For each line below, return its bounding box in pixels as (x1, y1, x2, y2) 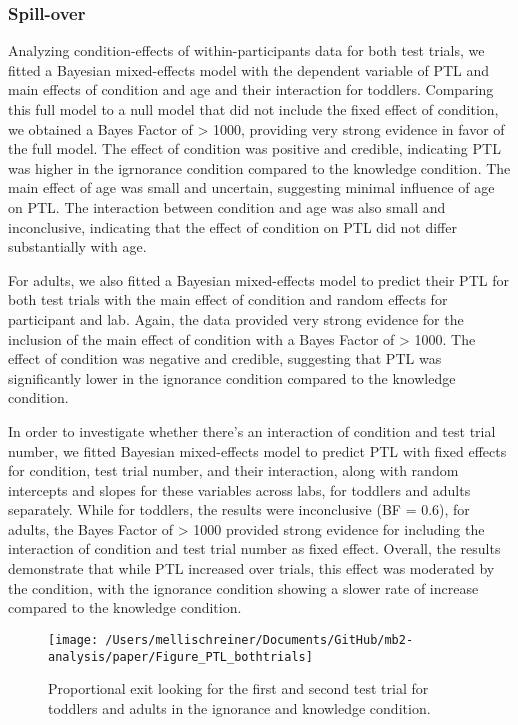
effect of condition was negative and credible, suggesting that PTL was (8, 348, 442, 369)
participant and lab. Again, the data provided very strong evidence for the (8, 308, 464, 329)
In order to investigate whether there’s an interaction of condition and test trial (8, 420, 496, 441)
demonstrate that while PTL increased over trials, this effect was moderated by (8, 558, 495, 579)
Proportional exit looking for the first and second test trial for (48, 678, 429, 699)
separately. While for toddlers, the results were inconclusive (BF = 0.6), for (8, 499, 470, 520)
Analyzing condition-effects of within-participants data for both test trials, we (8, 40, 485, 61)
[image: (48, 632, 99, 647)
